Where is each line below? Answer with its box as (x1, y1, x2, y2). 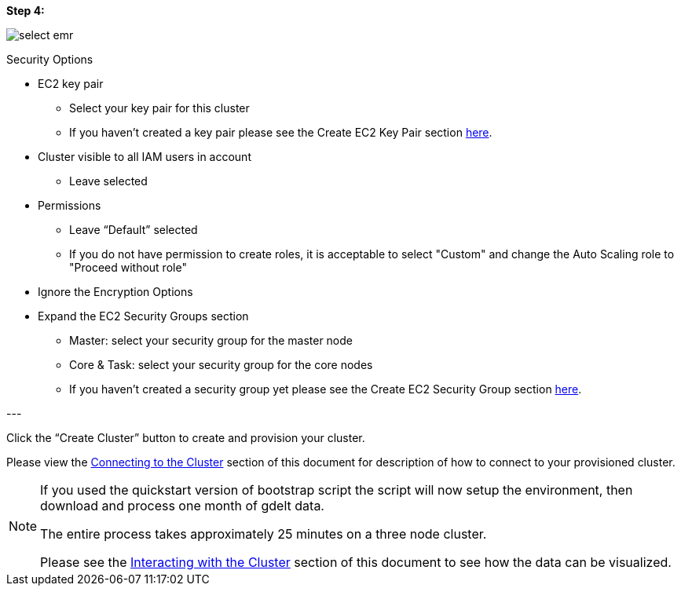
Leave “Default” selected (69, 223, 198, 236)
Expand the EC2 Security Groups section (38, 309, 249, 323)
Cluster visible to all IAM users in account (38, 150, 251, 163)
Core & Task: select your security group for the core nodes (69, 358, 373, 371)
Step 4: (6, 4, 45, 17)
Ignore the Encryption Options (38, 285, 193, 298)
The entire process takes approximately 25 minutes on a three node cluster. (40, 526, 487, 542)
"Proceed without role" (69, 261, 187, 274)
